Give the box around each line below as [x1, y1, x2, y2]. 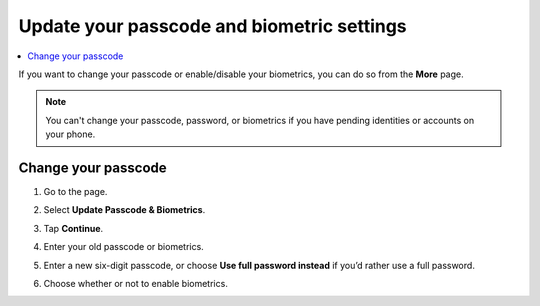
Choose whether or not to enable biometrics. [43, 277, 229, 289]
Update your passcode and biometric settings [18, 15, 407, 37]
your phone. [45, 128, 96, 140]
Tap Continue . [43, 222, 104, 234]
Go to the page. [43, 186, 108, 198]
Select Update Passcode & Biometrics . [43, 204, 206, 216]
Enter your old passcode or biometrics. [43, 241, 204, 253]
